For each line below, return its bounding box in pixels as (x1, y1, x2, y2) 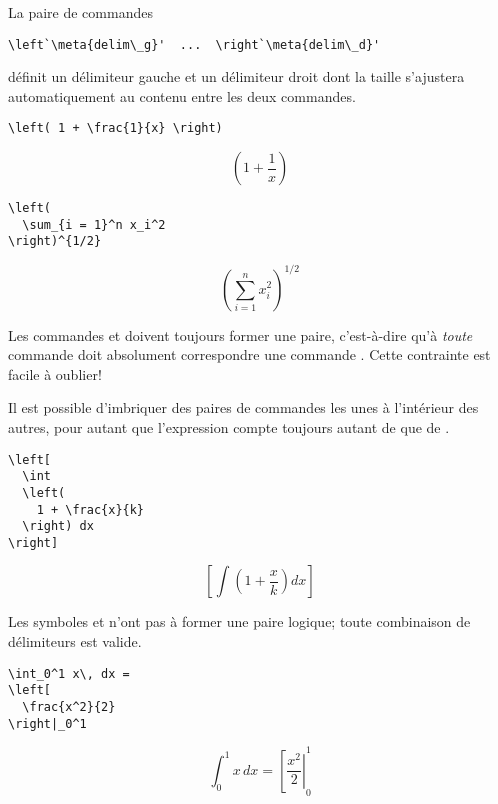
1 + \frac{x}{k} (36, 502, 145, 517)
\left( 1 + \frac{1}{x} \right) (8, 121, 223, 136)
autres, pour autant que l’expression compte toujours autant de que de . (8, 416, 450, 437)
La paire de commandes (8, 2, 153, 22)
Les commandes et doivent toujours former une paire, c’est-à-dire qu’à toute (8, 324, 473, 345)
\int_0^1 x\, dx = (8, 666, 130, 681)
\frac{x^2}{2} (22, 699, 116, 714)
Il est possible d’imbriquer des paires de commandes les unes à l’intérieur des (8, 397, 479, 418)
